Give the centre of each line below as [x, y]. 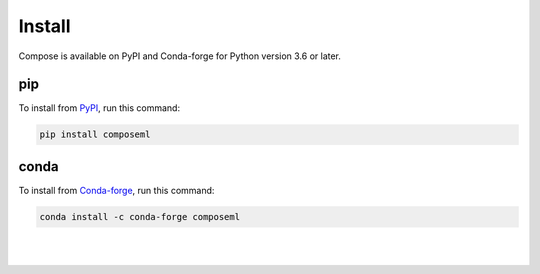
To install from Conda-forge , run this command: [116, 190]
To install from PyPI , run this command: [99, 108]
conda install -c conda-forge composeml [139, 216]
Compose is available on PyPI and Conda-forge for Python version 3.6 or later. [180, 56]
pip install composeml [95, 134]
